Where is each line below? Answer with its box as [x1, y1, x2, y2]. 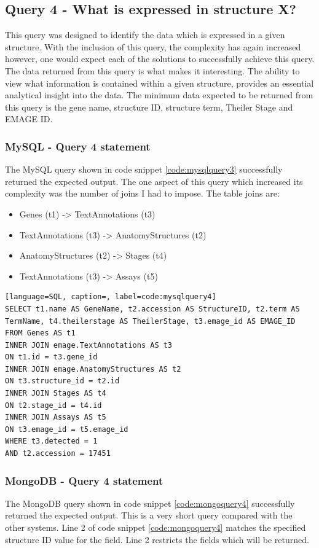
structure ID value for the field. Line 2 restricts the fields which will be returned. [5, 533, 309, 546]
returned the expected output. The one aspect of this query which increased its [5, 174, 303, 187]
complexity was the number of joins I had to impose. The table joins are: [5, 187, 280, 200]
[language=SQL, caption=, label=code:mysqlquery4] [5, 292, 216, 302]
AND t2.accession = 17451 [5, 449, 111, 458]
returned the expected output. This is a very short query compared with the [5, 509, 293, 522]
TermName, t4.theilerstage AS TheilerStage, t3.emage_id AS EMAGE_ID [5, 316, 296, 326]
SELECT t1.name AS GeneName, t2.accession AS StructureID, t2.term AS [5, 304, 300, 313]
